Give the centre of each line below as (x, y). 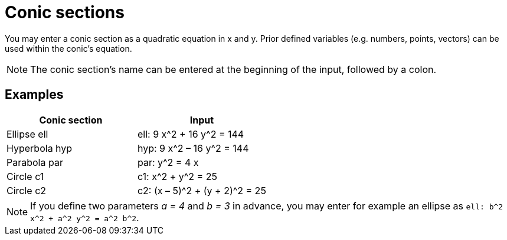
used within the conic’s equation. (68, 48)
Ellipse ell (27, 134)
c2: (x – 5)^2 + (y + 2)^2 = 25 (202, 190)
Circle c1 (25, 176)
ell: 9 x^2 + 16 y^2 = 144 (191, 134)
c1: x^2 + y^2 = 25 (177, 176)
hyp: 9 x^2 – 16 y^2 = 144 (193, 148)
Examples (34, 95)
